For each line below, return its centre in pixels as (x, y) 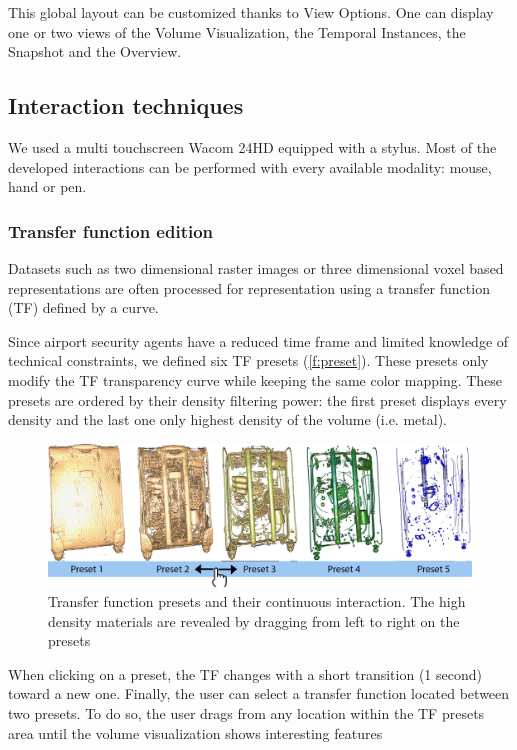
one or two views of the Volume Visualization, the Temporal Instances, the (237, 31)
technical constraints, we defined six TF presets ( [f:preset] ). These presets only (248, 360)
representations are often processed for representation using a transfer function (249, 287)
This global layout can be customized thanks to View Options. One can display (251, 12)
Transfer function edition (111, 230)
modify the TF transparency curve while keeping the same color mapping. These (255, 379)
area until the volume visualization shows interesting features (195, 732)
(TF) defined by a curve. (83, 307)
